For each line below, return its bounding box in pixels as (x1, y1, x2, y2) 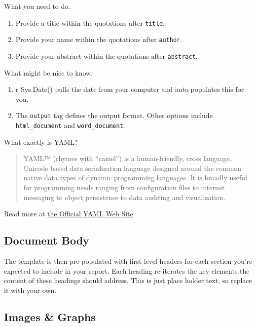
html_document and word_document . (15, 120, 125, 130)
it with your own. (4, 285, 57, 295)
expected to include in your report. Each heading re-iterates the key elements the (4, 265, 250, 276)
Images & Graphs (4, 309, 96, 324)
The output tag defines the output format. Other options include (15, 110, 213, 121)
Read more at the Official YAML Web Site (4, 208, 133, 219)
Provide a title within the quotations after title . (15, 17, 165, 28)
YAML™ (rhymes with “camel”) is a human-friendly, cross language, (23, 153, 232, 163)
